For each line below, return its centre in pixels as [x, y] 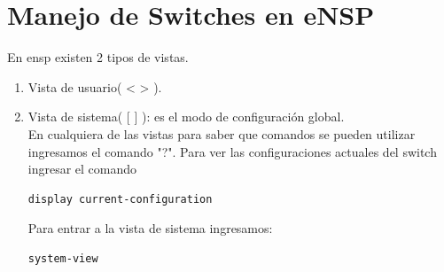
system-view [63, 258]
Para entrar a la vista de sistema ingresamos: [150, 228]
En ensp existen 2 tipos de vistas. [98, 57]
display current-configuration [120, 199]
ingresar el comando [82, 169]
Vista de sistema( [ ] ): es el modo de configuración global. [186, 117]
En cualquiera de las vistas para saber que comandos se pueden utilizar [222, 133]
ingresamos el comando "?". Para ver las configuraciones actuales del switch [232, 151]
